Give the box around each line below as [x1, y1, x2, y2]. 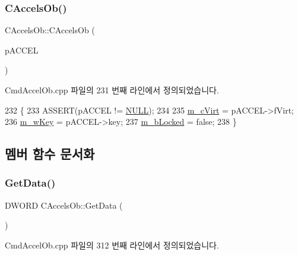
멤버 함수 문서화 [5, 144, 95, 163]
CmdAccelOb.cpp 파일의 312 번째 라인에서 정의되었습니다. [5, 238, 219, 251]
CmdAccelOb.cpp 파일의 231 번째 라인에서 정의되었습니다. [5, 84, 219, 96]
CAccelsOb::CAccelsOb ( [5, 24, 95, 36]
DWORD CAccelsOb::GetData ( [5, 199, 123, 211]
